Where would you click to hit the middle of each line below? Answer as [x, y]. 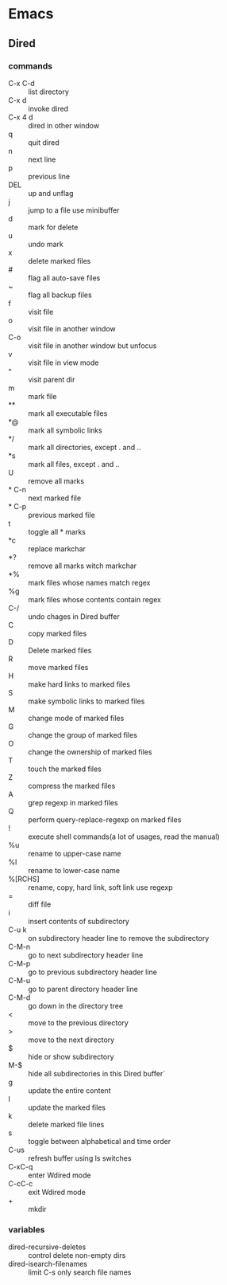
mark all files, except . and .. [74, 464]
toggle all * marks [57, 531]
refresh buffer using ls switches [80, 1158]
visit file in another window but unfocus [92, 345]
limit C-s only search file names [80, 1272]
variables [27, 1229]
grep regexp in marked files [73, 802]
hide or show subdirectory [71, 1056]
